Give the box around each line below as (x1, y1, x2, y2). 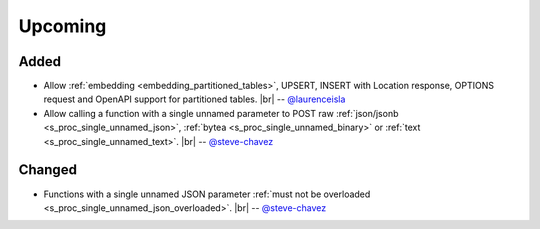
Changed (18, 161, 77, 179)
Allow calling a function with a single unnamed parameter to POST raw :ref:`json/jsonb (43, 107, 399, 119)
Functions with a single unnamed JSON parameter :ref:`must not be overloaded (43, 188, 371, 200)
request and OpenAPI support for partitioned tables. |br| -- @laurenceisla (43, 93, 346, 105)
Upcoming (18, 15, 107, 37)
